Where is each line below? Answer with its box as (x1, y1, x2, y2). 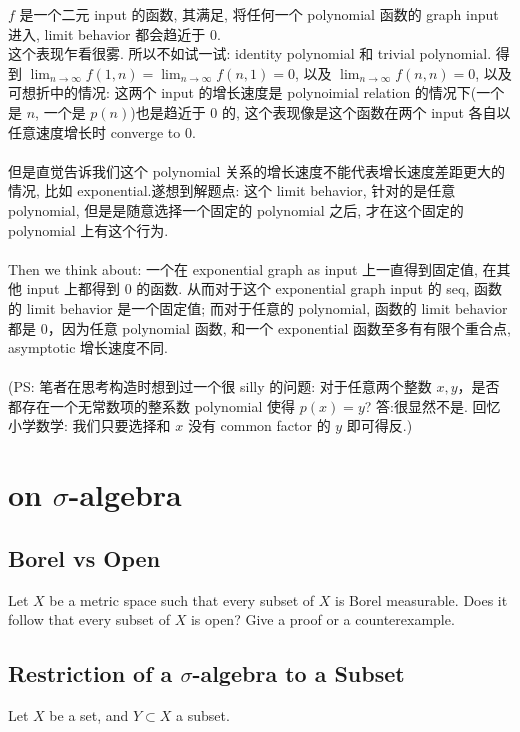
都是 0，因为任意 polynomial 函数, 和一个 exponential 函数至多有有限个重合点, (8, 317, 511, 338)
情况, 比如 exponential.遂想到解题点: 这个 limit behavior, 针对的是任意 (8, 180, 456, 201)
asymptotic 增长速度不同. (8, 337, 168, 358)
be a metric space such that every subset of (49, 589, 315, 610)
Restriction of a (8, 658, 173, 689)
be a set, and (49, 705, 129, 726)
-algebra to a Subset (192, 658, 405, 689)
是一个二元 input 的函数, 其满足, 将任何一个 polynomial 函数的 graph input (19, 4, 499, 24)
